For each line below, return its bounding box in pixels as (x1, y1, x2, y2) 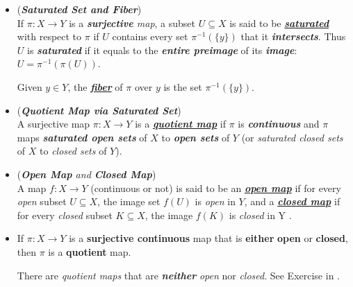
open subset (17, 194, 67, 209)
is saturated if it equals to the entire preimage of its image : (27, 42, 297, 57)
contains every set (112, 29, 188, 44)
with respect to (17, 29, 82, 44)
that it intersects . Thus (240, 29, 346, 44)
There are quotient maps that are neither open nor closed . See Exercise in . (17, 268, 340, 282)
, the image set (97, 194, 161, 209)
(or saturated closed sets (241, 130, 343, 144)
